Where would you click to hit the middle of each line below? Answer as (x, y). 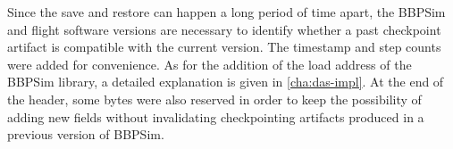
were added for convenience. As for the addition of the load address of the (210, 64)
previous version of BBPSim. (86, 134)
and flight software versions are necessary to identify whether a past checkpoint (224, 29)
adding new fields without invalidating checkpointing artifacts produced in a (216, 116)
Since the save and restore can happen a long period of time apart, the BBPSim (226, 12)
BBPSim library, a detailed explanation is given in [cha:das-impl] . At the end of (226, 82)
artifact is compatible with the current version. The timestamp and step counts (224, 47)
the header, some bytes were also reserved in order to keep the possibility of (214, 99)
